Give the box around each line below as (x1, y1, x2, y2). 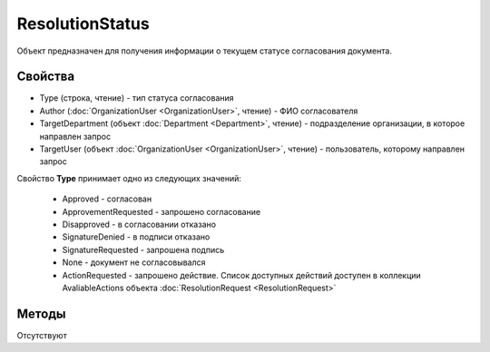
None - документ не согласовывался (62, 257, 206, 268)
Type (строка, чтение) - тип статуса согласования (39, 93, 235, 103)
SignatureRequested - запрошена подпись (62, 244, 225, 255)
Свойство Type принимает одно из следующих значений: (16, 172, 242, 183)
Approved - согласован (62, 193, 152, 204)
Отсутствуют (16, 329, 67, 340)
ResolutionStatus (16, 14, 150, 34)
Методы (16, 306, 66, 321)
